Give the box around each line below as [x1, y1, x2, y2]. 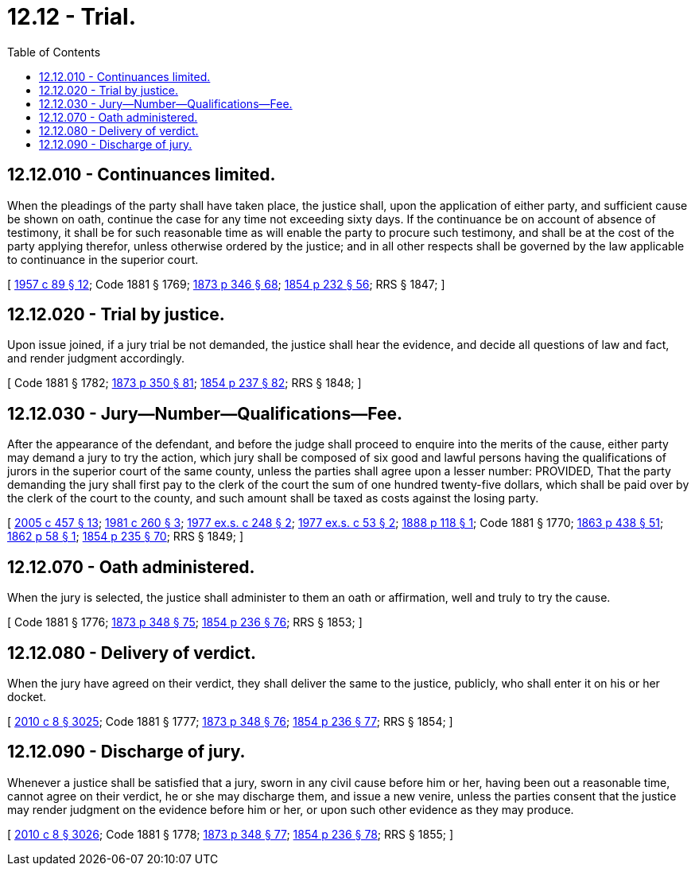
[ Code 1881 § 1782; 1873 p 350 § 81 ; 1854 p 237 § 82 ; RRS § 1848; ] [7, 376, 362, 390]
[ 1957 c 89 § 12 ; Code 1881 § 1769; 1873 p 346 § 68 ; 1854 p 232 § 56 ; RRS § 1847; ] [7, 277, 445, 291]
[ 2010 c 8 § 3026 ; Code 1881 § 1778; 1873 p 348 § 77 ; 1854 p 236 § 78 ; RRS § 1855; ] [7, 827, 454, 841]
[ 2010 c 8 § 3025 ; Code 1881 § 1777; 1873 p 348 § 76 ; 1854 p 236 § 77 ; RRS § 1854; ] [7, 714, 453, 728]
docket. [7, 689, 47, 703]
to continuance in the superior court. [7, 252, 199, 266]
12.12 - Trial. [7, 3, 137, 30]
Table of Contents [7, 45, 101, 59]
